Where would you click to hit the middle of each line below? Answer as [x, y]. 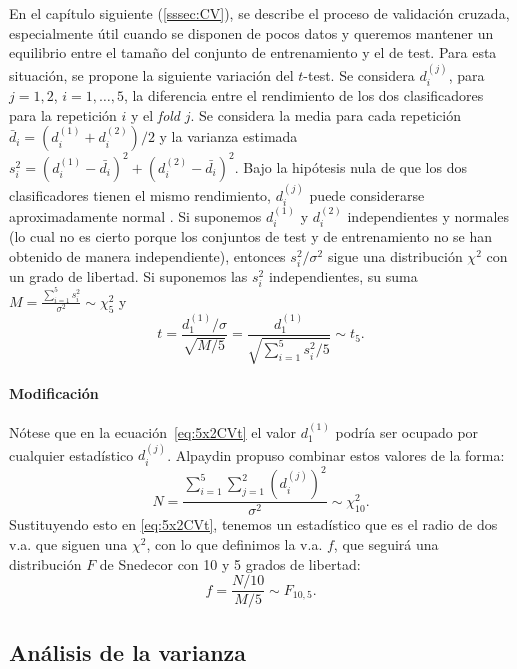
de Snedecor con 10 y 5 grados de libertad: [230, 563]
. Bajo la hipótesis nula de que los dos [350, 166]
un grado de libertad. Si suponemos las [128, 275]
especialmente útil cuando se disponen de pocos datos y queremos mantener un [251, 32]
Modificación [54, 392]
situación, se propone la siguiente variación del [151, 74]
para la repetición [63, 114]
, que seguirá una [386, 543]
